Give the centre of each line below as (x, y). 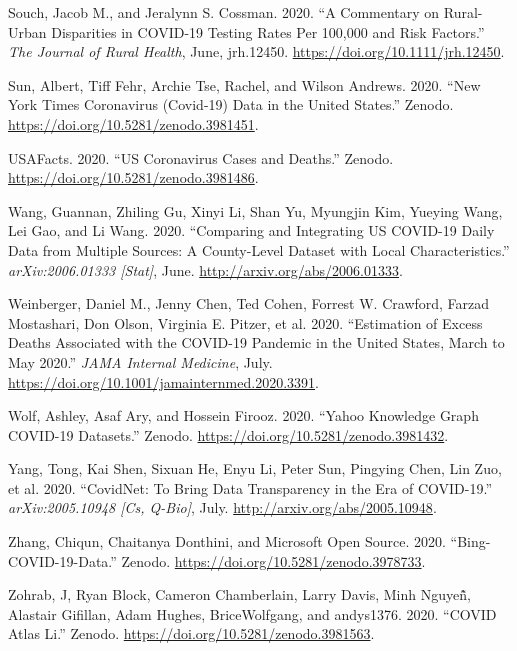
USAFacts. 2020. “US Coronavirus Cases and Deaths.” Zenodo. (201, 157)
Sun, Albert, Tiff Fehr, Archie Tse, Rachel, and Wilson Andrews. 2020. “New (244, 84)
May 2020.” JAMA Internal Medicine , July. (140, 361)
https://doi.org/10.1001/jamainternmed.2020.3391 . (163, 381)
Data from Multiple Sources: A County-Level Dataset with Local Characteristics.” (259, 249)
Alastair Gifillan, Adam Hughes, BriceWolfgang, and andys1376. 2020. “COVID (252, 613)
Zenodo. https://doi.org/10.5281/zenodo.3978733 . (273, 560)
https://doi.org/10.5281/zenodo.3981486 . (133, 177)
